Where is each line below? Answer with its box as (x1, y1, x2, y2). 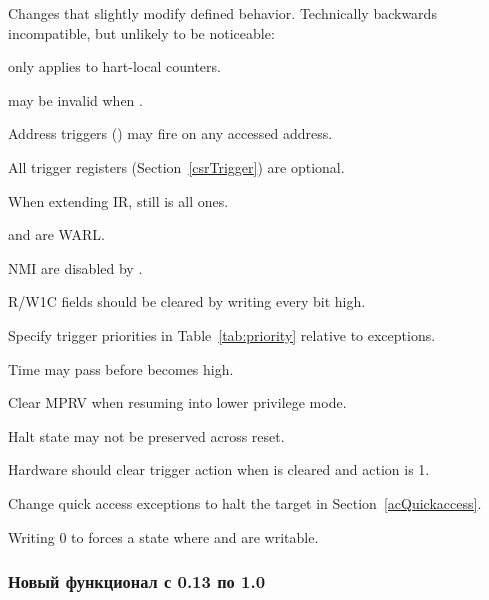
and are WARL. (8, 224, 105, 245)
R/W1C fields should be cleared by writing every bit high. (8, 291, 366, 312)
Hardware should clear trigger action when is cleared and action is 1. (8, 459, 430, 480)
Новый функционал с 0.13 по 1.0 (8, 569, 266, 594)
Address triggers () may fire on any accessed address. (8, 123, 333, 144)
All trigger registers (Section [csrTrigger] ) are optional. (8, 156, 345, 177)
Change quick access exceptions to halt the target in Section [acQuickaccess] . (8, 492, 482, 513)
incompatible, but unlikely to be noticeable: (8, 22, 275, 43)
